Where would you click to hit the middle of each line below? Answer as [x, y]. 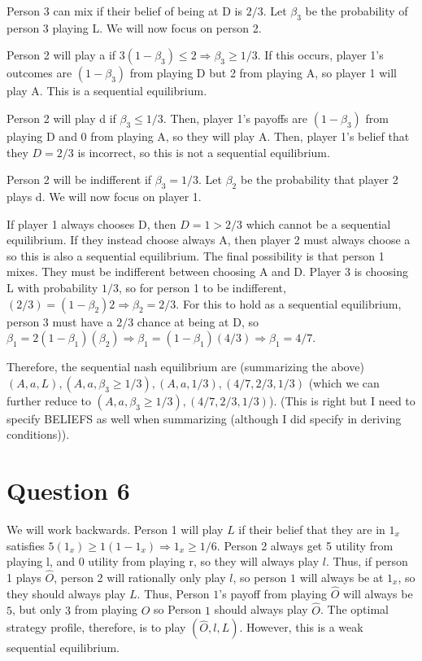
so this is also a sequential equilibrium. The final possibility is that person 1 [196, 255]
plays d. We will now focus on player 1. [104, 196]
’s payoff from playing [273, 593]
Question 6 [68, 490]
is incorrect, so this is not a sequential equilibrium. [204, 152]
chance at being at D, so [198, 321]
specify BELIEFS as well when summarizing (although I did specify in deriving [204, 418]
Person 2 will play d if [61, 118]
